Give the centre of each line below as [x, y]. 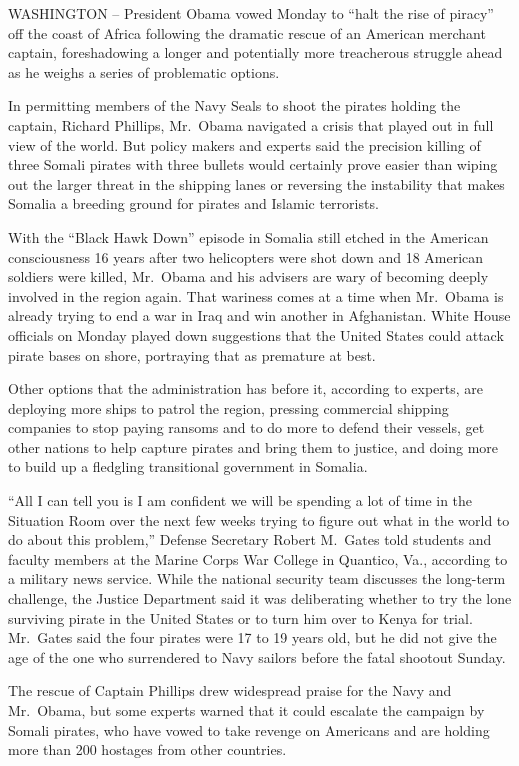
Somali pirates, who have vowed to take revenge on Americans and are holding [249, 729]
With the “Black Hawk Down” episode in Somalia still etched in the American [248, 236]
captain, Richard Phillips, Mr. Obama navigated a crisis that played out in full [251, 124]
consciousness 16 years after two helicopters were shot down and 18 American [246, 256]
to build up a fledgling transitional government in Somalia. [188, 466]
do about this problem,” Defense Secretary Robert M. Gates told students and [250, 539]
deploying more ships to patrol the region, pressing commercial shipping [228, 407]
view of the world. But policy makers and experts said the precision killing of [244, 144]
